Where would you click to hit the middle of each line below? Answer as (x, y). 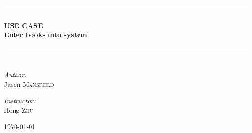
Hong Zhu (19, 110)
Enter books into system (46, 35)
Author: (15, 75)
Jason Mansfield (29, 84)
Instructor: (20, 100)
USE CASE (24, 25)
